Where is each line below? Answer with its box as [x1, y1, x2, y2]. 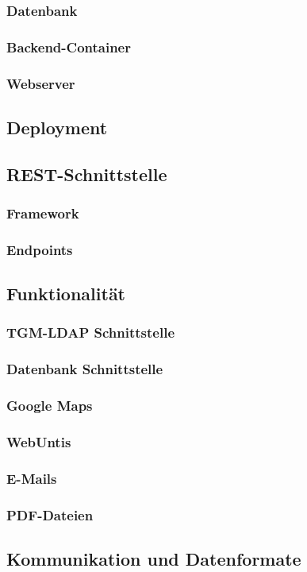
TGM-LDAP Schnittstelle [6, 323, 175, 342]
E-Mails [6, 468, 57, 488]
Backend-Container [6, 37, 131, 56]
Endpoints [6, 239, 73, 259]
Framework [6, 203, 79, 223]
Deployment [6, 114, 108, 139]
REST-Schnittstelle [6, 161, 167, 186]
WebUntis [6, 432, 71, 452]
